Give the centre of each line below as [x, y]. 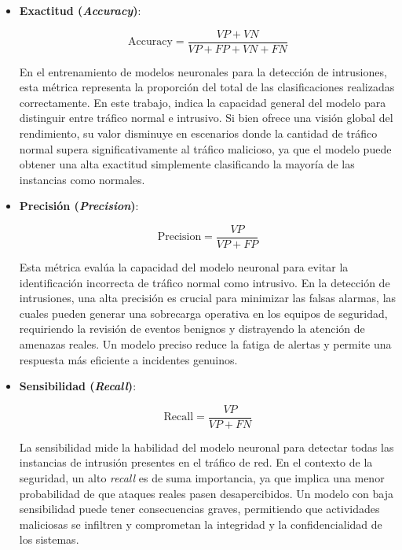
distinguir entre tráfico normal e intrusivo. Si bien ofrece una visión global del [206, 118]
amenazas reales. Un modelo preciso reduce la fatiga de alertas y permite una [205, 344]
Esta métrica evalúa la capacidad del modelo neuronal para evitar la [184, 267]
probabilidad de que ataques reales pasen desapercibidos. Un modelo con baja [206, 493]
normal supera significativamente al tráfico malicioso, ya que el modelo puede [205, 148]
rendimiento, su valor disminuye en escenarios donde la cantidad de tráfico [198, 133]
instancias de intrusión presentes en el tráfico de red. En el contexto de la [196, 462]
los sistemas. [49, 539]
